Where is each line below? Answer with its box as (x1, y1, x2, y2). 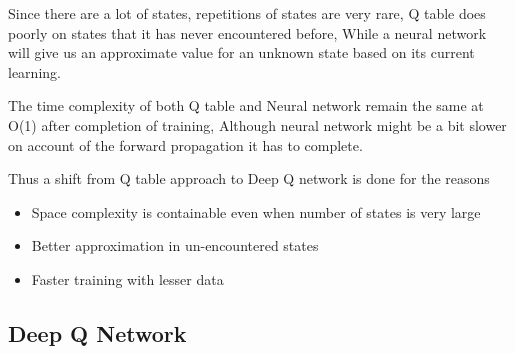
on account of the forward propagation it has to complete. (8, 134, 363, 155)
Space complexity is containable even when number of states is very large (31, 201, 481, 222)
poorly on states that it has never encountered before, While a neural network (8, 22, 487, 43)
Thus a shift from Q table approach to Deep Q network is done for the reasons (8, 168, 490, 189)
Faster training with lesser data (31, 268, 224, 289)
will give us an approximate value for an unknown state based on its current (8, 42, 475, 63)
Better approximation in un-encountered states (31, 235, 319, 256)
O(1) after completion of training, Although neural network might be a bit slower (8, 114, 507, 135)
